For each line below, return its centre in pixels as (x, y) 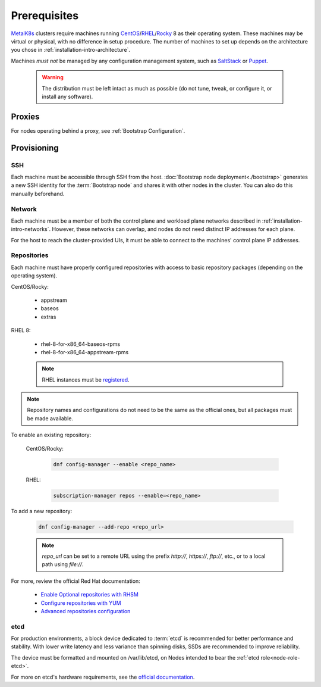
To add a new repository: (42, 511)
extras (48, 317)
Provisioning (35, 148)
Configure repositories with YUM (81, 603)
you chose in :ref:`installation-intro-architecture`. (71, 50)
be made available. (50, 418)
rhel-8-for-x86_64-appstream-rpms (85, 352)
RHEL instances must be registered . (86, 380)
